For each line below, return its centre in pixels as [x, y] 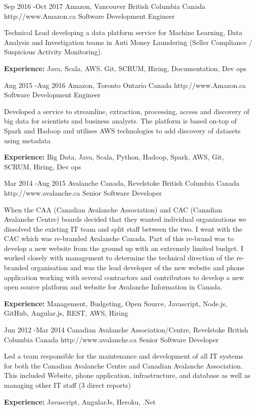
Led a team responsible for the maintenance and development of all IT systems [124, 356]
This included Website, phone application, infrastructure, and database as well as [127, 375]
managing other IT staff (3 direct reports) [67, 385]
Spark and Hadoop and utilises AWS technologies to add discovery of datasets [122, 130]
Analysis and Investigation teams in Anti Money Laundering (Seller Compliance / [128, 42]
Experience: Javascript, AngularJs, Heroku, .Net [80, 401]
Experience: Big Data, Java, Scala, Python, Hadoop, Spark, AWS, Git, [114, 157]
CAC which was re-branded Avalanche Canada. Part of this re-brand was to [119, 238]
